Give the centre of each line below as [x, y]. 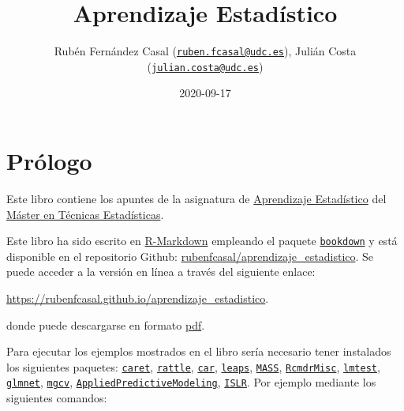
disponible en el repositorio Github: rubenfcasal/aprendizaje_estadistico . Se [190, 256]
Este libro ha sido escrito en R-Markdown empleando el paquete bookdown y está [202, 241]
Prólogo [49, 161]
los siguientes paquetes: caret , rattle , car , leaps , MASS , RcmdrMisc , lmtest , [193, 366]
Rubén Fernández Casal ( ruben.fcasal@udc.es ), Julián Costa [205, 51]
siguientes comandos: [57, 398]
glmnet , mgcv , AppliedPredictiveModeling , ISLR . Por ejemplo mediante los [191, 382]
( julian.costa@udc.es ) [205, 66]
